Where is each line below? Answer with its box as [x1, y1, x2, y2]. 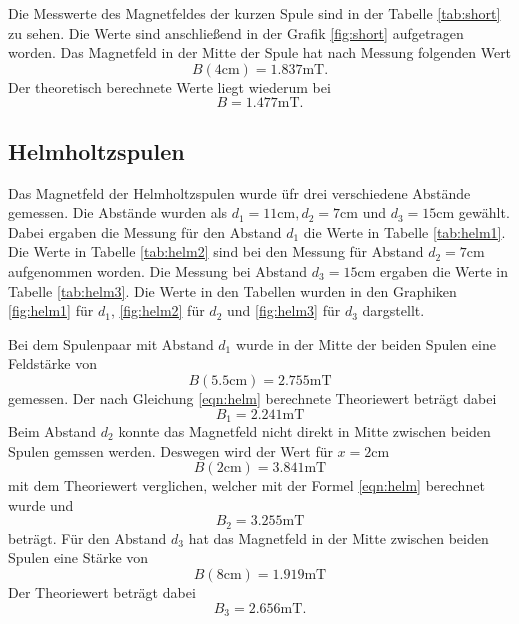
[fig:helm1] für [8, 300, 94, 321]
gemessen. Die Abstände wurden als [8, 202, 228, 223]
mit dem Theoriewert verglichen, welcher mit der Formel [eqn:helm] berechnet [8, 475, 485, 496]
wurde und [8, 494, 74, 515]
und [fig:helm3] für [226, 300, 341, 321]
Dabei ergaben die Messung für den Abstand [8, 221, 282, 242]
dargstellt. [362, 300, 425, 321]
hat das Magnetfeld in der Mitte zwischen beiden [188, 527, 489, 548]
